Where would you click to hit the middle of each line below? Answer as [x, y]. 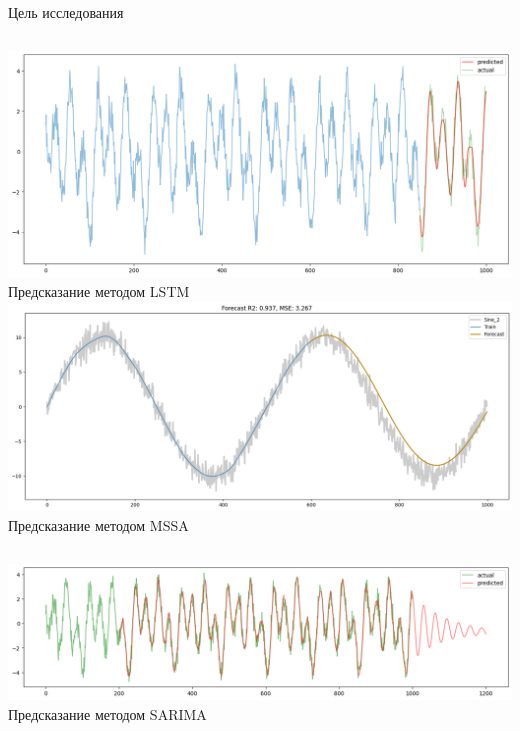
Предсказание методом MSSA [98, 524]
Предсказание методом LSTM [99, 291]
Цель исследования [66, 12]
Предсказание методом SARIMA [107, 713]
